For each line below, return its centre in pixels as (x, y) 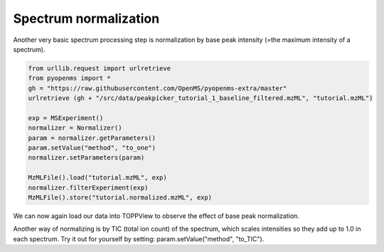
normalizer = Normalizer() (75, 128)
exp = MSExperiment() (66, 118)
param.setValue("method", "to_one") (92, 148)
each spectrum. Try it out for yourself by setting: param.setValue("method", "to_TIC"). (139, 239)
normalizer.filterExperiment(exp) (88, 187)
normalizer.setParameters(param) (86, 158)
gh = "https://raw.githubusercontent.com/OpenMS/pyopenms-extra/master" (158, 88)
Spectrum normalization (86, 18)
